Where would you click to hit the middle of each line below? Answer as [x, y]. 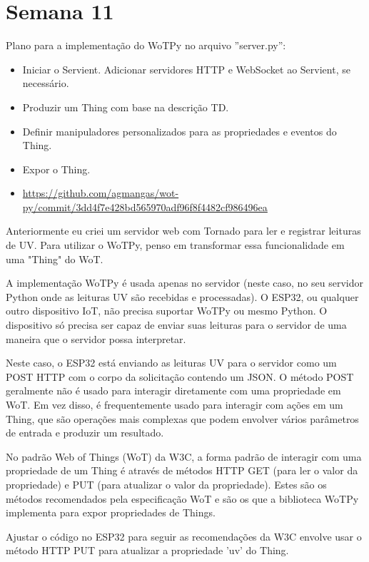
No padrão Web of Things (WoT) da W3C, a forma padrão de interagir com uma [184, 456]
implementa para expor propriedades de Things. [111, 512]
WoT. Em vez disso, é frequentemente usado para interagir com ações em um [175, 404]
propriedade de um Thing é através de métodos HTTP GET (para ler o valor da [182, 470]
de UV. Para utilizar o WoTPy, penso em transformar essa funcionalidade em [175, 245]
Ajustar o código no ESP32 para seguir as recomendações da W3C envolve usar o [184, 536]
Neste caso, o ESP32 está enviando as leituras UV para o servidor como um [171, 363]
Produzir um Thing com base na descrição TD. [126, 107]
